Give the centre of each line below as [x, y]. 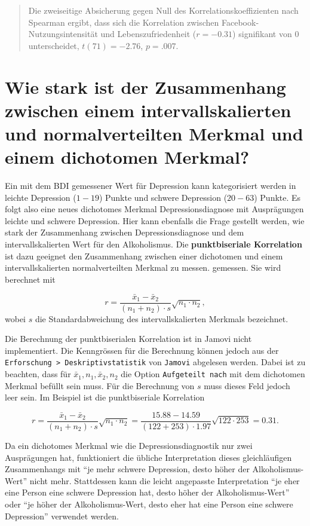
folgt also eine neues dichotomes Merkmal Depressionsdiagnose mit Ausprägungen [154, 209]
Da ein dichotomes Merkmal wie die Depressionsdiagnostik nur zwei [129, 446]
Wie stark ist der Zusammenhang [145, 86]
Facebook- [240, 22]
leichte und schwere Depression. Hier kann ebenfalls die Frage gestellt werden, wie [155, 220]
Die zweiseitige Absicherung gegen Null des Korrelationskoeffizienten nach [163, 10]
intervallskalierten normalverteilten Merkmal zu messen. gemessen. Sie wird [143, 267]
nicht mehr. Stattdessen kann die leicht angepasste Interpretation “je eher [165, 480]
